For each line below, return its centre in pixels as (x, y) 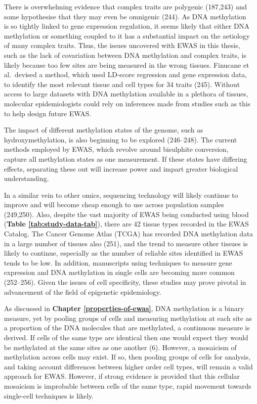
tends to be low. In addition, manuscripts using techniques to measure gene (118, 262)
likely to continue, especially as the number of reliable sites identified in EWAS (124, 253)
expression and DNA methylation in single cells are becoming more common (119, 272)
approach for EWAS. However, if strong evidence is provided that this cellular (122, 376)
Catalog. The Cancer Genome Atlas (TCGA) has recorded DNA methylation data (128, 234)
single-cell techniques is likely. (49, 395)
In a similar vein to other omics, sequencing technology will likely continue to (121, 195)
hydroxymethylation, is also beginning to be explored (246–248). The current (121, 139)
